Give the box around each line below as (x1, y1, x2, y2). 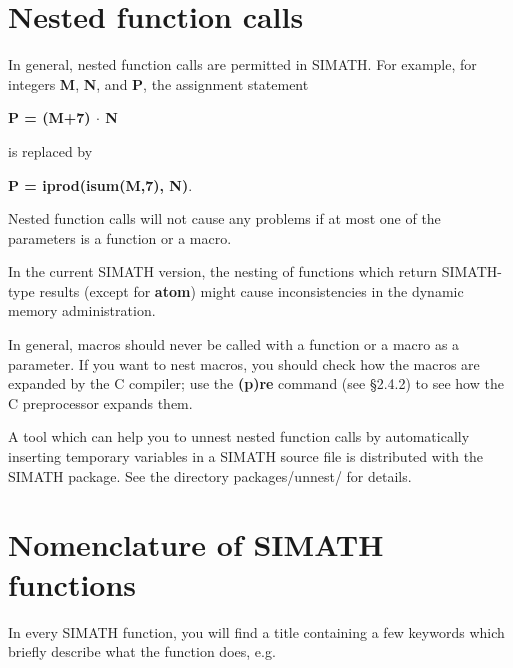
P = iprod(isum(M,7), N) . (8, 174, 193, 195)
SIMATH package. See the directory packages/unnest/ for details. (8, 465, 412, 486)
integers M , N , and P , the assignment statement (8, 73, 309, 94)
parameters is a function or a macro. (8, 227, 232, 248)
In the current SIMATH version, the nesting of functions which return (8, 261, 438, 282)
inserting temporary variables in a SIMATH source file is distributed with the (8, 446, 484, 467)
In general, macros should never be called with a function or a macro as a (8, 334, 460, 355)
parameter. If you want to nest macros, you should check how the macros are (8, 353, 480, 374)
